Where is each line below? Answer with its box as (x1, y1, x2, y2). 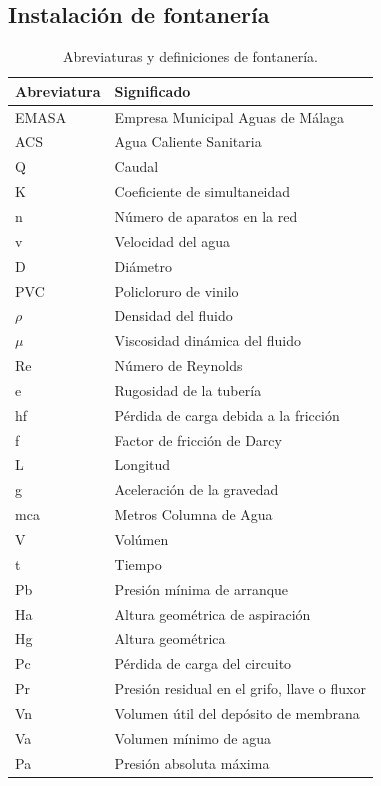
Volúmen (114, 528, 169, 549)
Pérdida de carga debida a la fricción (114, 404, 340, 425)
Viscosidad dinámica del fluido (114, 330, 302, 351)
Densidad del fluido (114, 305, 233, 326)
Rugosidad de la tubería (114, 379, 262, 400)
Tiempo (114, 553, 162, 574)
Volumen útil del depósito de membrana (114, 702, 360, 723)
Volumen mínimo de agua (114, 727, 271, 748)
